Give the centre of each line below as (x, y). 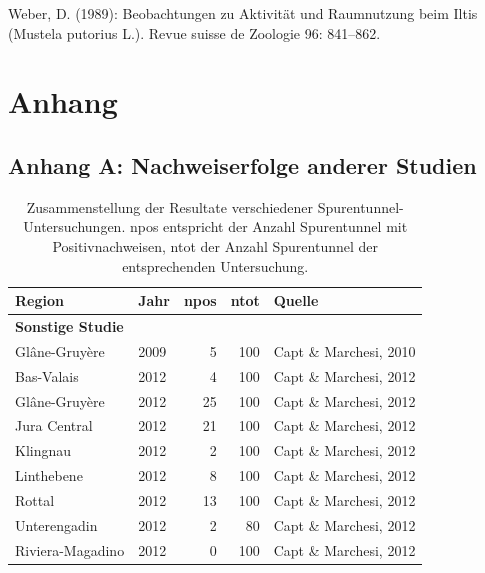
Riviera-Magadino (70, 549)
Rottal (35, 499)
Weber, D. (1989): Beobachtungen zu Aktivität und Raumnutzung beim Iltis (243, 13)
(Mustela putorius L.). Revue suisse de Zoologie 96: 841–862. (194, 32)
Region (39, 300)
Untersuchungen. (74, 226)
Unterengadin (56, 524)
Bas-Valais (47, 375)
